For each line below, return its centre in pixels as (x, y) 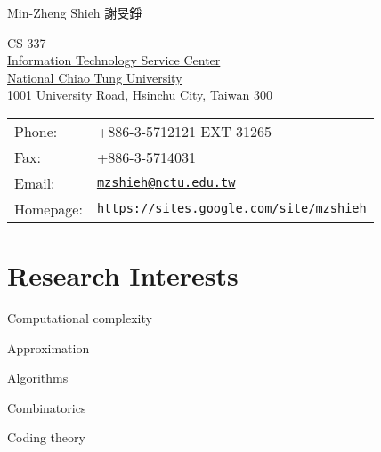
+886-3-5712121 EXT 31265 (184, 131)
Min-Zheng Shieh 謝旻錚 (75, 12)
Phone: (36, 131)
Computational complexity (80, 318)
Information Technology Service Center (114, 60)
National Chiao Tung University (95, 77)
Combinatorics (47, 407)
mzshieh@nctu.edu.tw (166, 183)
